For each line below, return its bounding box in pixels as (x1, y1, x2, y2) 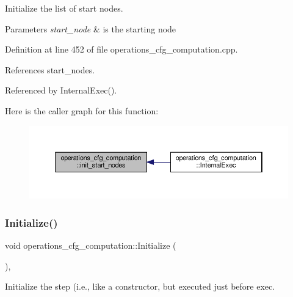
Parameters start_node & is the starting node (5, 22, 176, 35)
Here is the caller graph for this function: (5, 104, 159, 117)
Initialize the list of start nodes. (5, 2, 123, 14)
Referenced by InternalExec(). (5, 84, 117, 97)
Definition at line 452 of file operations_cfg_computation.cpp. (5, 43, 238, 56)
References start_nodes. (5, 63, 95, 76)
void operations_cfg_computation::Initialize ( (5, 239, 176, 252)
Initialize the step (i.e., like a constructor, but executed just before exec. (5, 280, 275, 293)
